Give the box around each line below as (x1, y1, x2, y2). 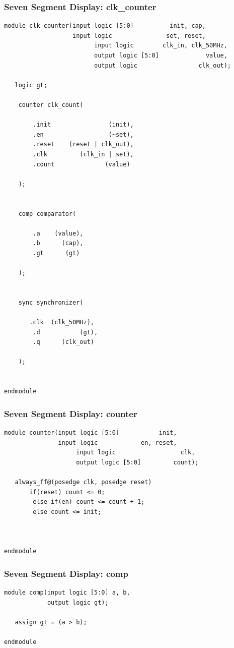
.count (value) (33, 160, 130, 168)
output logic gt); (47, 599, 109, 606)
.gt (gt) (33, 249, 80, 257)
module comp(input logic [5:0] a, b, (4, 588, 130, 596)
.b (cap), (33, 240, 84, 247)
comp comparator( (18, 210, 76, 217)
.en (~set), (33, 131, 134, 138)
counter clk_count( (18, 101, 84, 108)
